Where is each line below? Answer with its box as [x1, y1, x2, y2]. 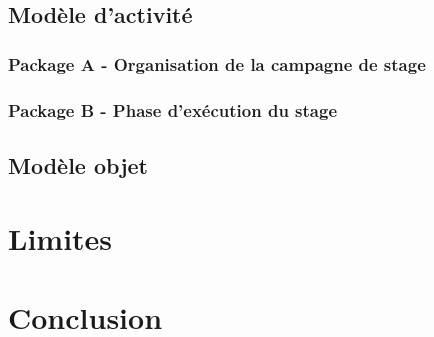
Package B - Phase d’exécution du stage [8, 97, 338, 122]
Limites [8, 218, 113, 259]
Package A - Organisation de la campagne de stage [8, 51, 426, 76]
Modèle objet [8, 149, 148, 180]
